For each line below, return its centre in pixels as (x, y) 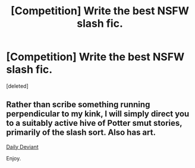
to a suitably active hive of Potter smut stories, (94, 123)
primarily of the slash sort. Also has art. (81, 133)
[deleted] (17, 86)
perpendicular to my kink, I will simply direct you (98, 114)
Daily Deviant (22, 147)
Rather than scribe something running (78, 105)
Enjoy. (14, 158)
